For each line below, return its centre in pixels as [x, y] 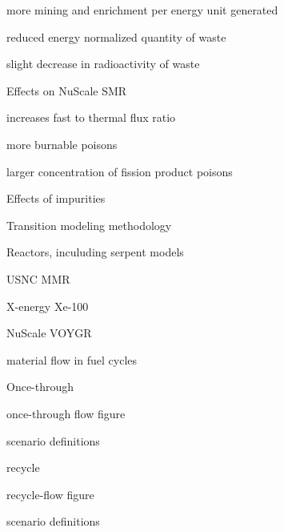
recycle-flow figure [50, 494]
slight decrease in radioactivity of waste [103, 64]
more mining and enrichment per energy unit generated [142, 10]
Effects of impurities [56, 198]
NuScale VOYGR [49, 333]
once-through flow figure [66, 413]
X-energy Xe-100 [48, 306]
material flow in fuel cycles [72, 359]
